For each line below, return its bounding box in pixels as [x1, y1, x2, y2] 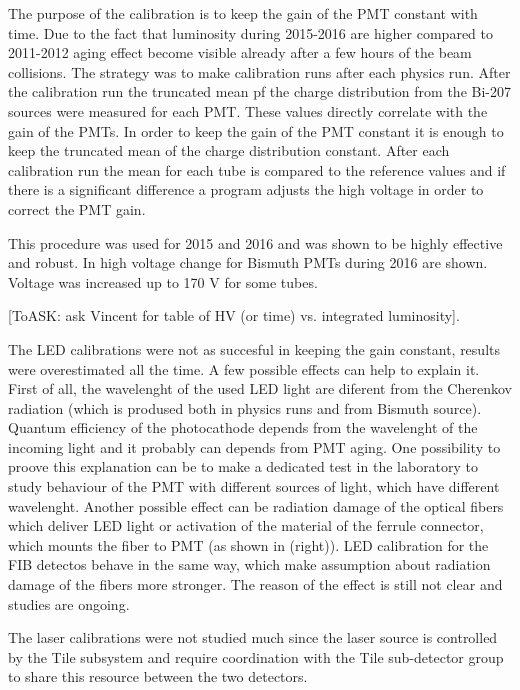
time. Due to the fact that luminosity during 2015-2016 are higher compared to [8, 22, 493, 43]
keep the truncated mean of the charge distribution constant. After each [8, 140, 450, 161]
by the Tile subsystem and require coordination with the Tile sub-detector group [8, 646, 504, 667]
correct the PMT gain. [8, 198, 146, 219]
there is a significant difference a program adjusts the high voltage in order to [8, 179, 484, 200]
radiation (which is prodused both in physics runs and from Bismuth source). [8, 397, 482, 418]
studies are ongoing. [8, 593, 130, 614]
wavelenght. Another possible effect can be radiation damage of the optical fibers [8, 495, 504, 516]
